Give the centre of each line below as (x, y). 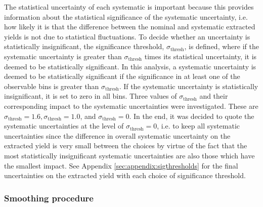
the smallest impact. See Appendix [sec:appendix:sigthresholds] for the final (121, 165)
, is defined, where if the (222, 46)
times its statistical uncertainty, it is (201, 56)
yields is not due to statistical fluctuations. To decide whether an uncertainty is (127, 36)
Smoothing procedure (49, 198)
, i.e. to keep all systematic (198, 126)
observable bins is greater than (52, 86)
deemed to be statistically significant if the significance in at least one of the (122, 76)
